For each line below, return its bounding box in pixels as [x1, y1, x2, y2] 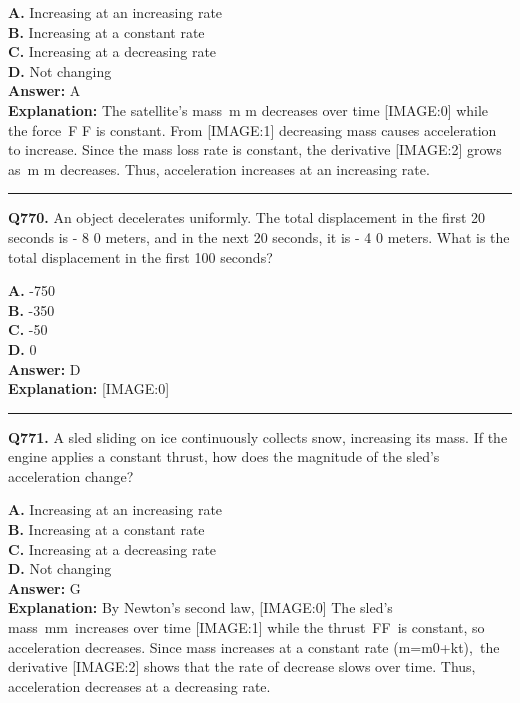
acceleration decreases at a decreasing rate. [8, 675, 271, 696]
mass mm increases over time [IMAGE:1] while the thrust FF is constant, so [8, 617, 485, 638]
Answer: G [8, 577, 81, 598]
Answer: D [8, 358, 81, 379]
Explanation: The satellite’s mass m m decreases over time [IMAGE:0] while [8, 99, 489, 120]
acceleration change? [8, 465, 134, 486]
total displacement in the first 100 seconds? [8, 246, 273, 267]
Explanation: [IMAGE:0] [8, 378, 170, 399]
